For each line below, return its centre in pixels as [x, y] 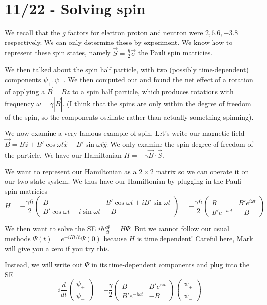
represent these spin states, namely [58, 53]
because [115, 238]
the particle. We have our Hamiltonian [63, 154]
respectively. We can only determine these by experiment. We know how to [119, 42]
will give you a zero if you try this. [57, 248]
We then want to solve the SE [51, 229]
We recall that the [33, 32]
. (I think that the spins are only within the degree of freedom [157, 103]
